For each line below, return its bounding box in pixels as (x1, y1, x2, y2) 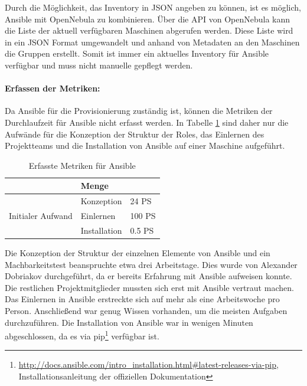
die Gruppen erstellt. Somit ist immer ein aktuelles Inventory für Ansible (5, 47, 269, 60)
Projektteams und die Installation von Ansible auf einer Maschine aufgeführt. (5, 139, 285, 152)
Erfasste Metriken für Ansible (28, 159, 136, 171)
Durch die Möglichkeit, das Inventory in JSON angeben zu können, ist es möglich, (5, 1, 301, 13)
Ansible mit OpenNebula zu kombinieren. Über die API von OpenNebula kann (5, 12, 290, 25)
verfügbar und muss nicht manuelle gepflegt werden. (5, 58, 193, 71)
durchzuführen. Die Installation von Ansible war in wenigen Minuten (5, 316, 253, 328)
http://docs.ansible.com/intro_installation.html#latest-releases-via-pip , (18, 358, 279, 371)
